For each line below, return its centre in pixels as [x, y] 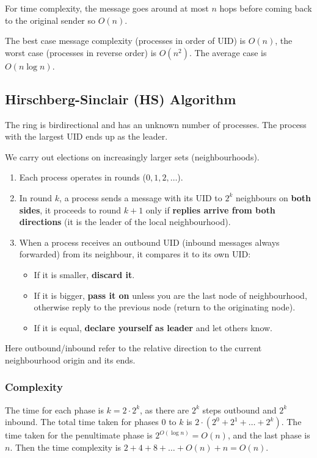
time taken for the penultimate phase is [79, 435]
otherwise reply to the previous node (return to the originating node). [165, 307]
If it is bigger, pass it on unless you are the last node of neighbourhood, [170, 295]
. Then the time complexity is [66, 447]
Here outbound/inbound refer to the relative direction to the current [133, 348]
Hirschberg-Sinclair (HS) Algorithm [121, 98]
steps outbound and [239, 410]
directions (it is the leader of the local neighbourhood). [125, 222]
